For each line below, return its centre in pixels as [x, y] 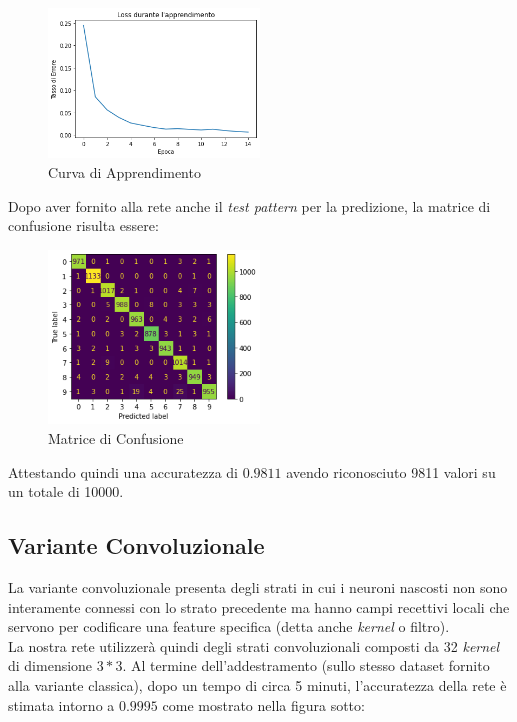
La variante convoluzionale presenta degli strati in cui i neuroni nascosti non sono [258, 586]
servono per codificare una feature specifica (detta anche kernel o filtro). [229, 626]
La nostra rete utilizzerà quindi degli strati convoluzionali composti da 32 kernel [254, 645]
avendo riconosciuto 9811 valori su [391, 471]
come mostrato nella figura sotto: [263, 704]
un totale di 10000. [66, 491]
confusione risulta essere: [83, 225]
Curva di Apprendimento [124, 171]
